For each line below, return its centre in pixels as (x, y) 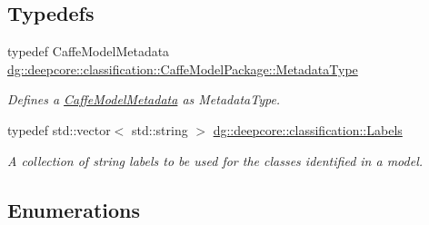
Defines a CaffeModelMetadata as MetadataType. (144, 99)
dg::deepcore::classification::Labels (308, 129)
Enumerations (74, 209)
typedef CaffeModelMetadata (89, 51)
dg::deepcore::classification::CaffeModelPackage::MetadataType (183, 68)
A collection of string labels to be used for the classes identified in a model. (215, 160)
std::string (160, 129)
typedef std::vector (59, 129)
